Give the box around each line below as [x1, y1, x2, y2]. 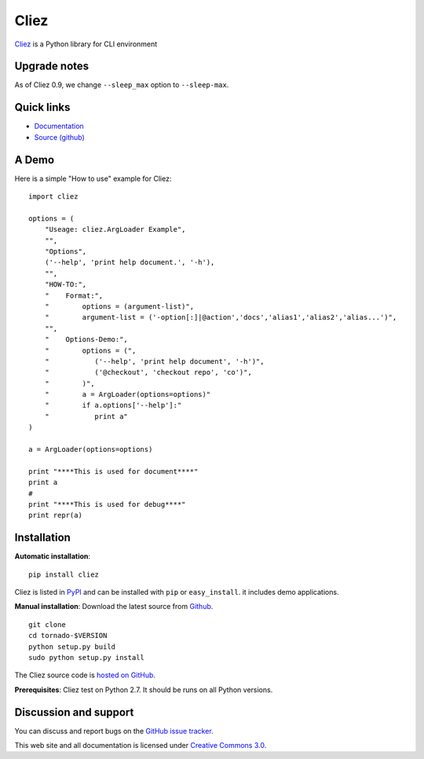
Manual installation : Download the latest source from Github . [14, 602, 214, 611]
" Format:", [44, 291, 104, 300]
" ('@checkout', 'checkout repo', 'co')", [44, 368, 253, 377]
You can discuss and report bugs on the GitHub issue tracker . [14, 726, 214, 735]
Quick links [14, 101, 71, 114]
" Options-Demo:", [44, 335, 129, 344]
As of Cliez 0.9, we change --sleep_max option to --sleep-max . [14, 80, 229, 90]
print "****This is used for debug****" [28, 500, 186, 508]
